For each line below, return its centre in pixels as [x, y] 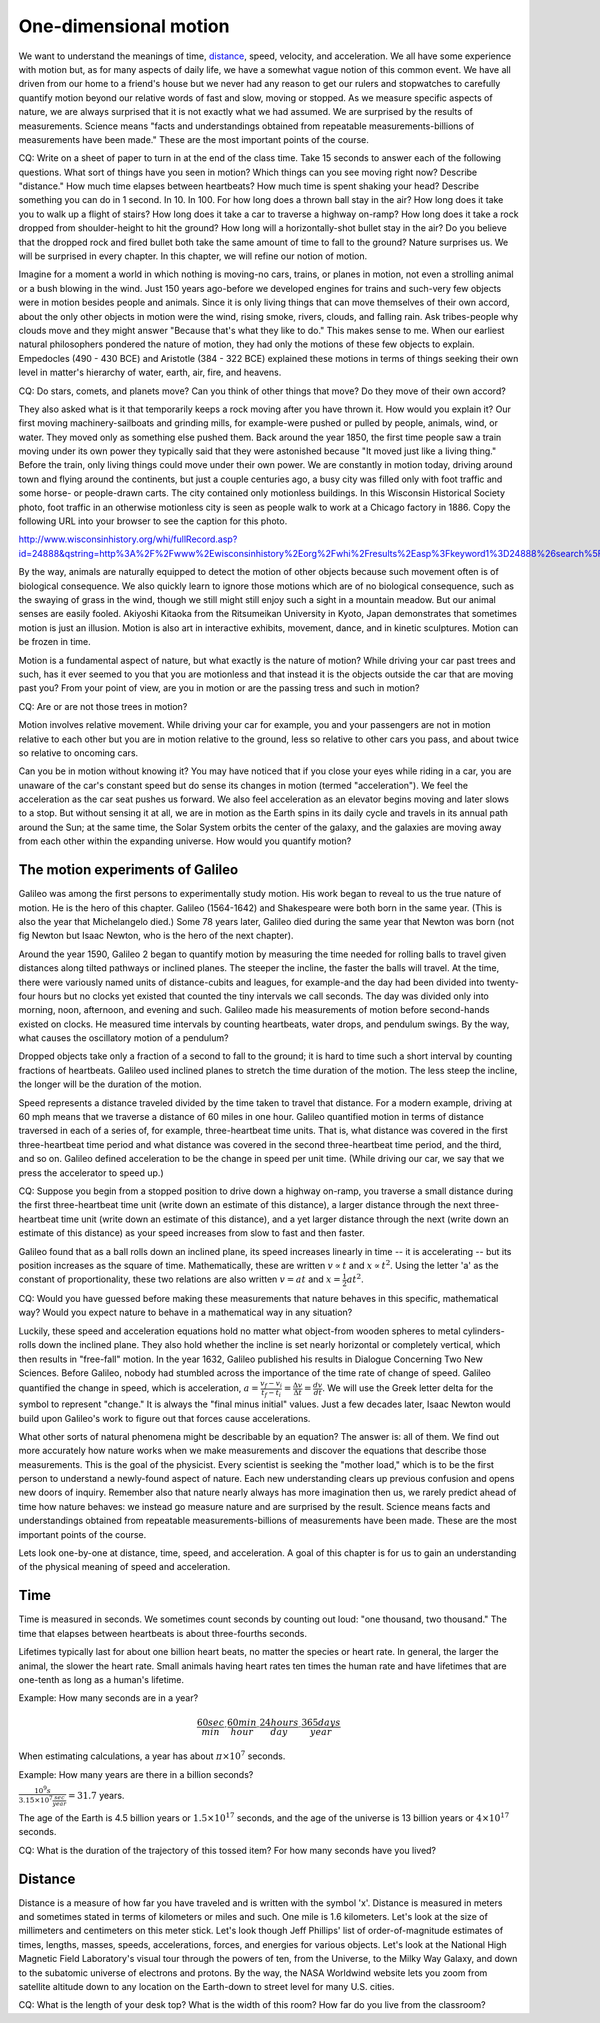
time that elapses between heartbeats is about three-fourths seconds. [163, 1633]
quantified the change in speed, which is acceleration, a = [138, 1388]
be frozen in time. [55, 642]
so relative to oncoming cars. [78, 752]
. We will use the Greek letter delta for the [407, 1388]
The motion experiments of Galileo [128, 870]
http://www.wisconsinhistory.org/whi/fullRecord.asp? [128, 539]
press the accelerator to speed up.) [91, 1172]
